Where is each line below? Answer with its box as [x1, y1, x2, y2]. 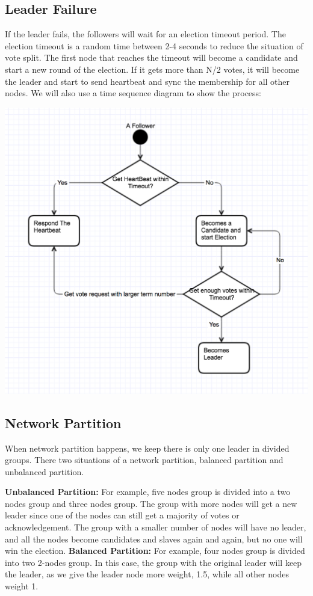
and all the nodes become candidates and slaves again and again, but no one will [5, 532, 303, 545]
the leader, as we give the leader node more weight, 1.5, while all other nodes [5, 568, 289, 580]
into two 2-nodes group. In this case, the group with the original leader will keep [5, 556, 302, 568]
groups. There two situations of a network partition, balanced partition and [5, 453, 284, 466]
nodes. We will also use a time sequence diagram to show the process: [5, 87, 261, 99]
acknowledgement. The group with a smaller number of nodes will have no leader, [5, 521, 306, 533]
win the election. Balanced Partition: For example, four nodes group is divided [5, 544, 305, 557]
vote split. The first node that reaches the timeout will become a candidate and [5, 51, 298, 64]
